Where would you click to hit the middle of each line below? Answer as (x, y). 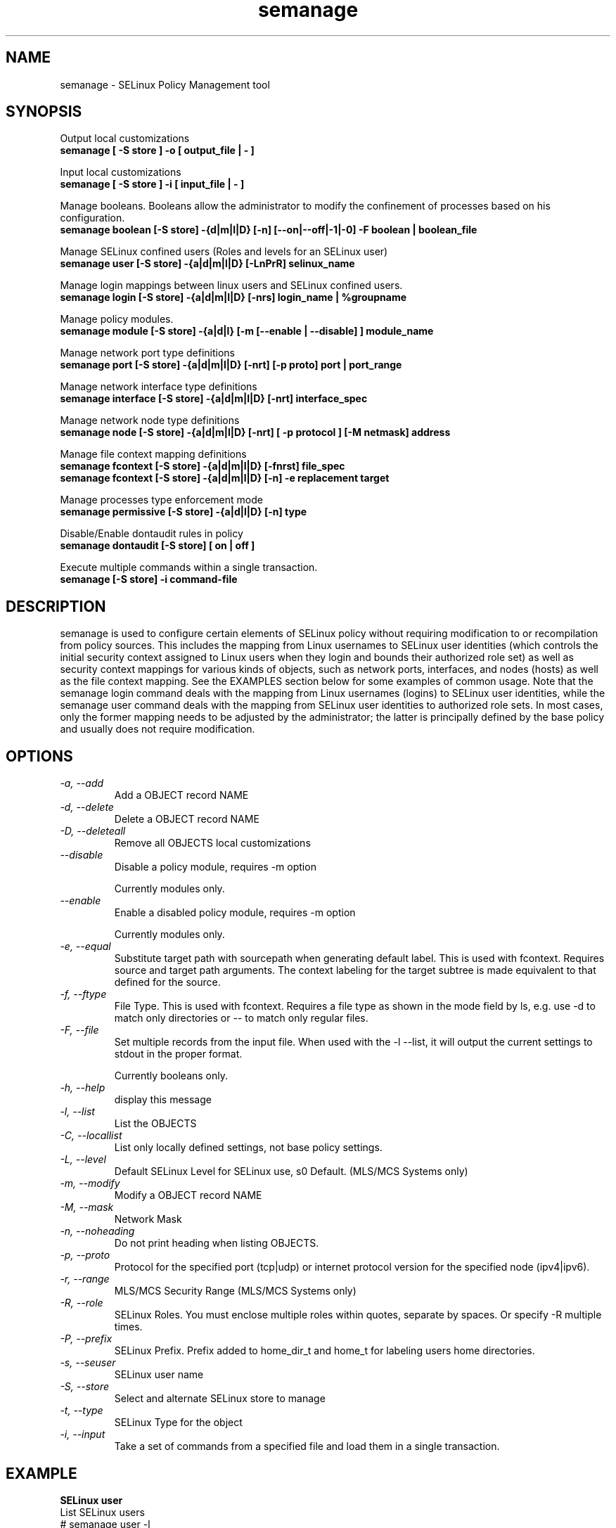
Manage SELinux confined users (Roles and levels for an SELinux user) (224, 252)
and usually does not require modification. (158, 729)
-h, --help (83, 1088)
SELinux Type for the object (178, 1423)
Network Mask (148, 1219)
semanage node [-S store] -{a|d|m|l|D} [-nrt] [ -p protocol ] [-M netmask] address (255, 432)
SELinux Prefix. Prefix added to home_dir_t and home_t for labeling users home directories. (325, 1351)
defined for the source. (167, 982)
